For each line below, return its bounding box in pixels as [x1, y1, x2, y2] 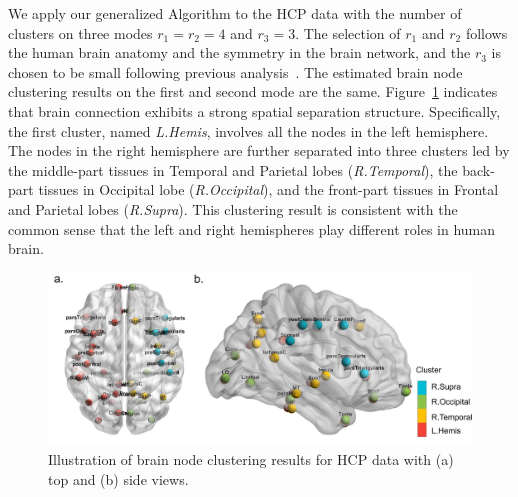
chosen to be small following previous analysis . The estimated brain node [8, 61, 463, 82]
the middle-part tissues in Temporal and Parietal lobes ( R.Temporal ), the [8, 159, 458, 180]
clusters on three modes [8, 22, 153, 43]
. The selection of [295, 22, 401, 43]
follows [465, 22, 508, 43]
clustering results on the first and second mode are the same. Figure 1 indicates [8, 81, 498, 102]
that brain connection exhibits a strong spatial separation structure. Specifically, [8, 100, 501, 121]
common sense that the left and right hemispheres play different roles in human [8, 218, 496, 239]
